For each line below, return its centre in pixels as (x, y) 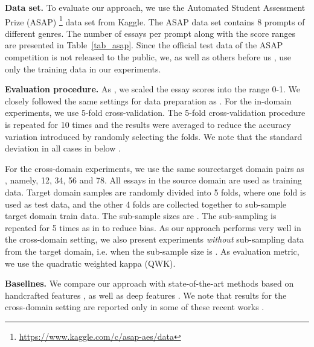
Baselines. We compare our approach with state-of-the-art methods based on (149, 283)
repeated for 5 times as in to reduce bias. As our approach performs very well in (153, 227)
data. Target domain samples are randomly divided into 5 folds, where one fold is (155, 192)
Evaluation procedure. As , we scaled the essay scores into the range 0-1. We (153, 89)
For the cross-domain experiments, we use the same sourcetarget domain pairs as (155, 168)
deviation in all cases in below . (63, 148)
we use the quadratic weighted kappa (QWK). (90, 263)
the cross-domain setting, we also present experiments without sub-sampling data (155, 239)
